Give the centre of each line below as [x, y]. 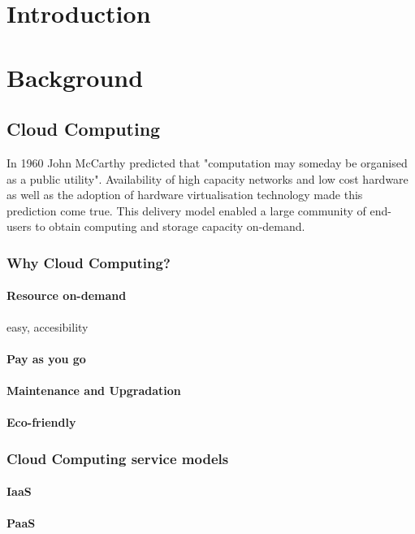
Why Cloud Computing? [89, 262]
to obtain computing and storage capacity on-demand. [170, 226]
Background [75, 77]
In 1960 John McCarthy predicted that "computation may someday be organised [207, 162]
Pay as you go [46, 358]
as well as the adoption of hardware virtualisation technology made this [185, 195]
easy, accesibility [48, 326]
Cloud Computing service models [118, 458]
